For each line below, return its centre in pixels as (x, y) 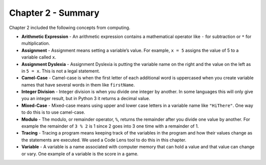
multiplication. (36, 43)
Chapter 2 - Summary (54, 13)
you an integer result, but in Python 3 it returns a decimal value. (86, 99)
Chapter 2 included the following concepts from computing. (70, 28)
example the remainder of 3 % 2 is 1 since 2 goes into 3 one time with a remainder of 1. (110, 126)
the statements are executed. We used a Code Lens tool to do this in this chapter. (104, 140)
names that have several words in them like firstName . (78, 85)
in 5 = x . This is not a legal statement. (61, 71)
